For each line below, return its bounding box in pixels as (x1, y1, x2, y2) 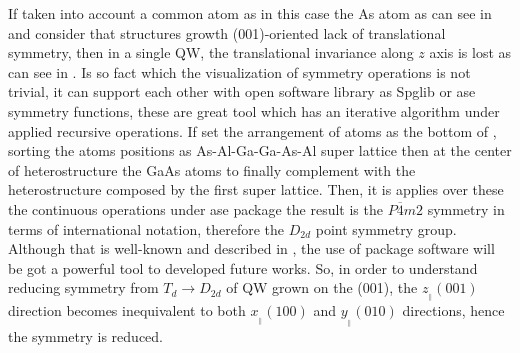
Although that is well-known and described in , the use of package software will (8, 238, 495, 259)
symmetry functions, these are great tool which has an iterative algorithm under (8, 100, 500, 121)
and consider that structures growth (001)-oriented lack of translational (8, 22, 446, 43)
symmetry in (427, 198, 505, 219)
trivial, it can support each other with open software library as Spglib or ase (8, 81, 476, 102)
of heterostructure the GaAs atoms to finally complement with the (8, 159, 416, 180)
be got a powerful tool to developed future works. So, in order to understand (8, 257, 478, 278)
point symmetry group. (315, 218, 457, 239)
